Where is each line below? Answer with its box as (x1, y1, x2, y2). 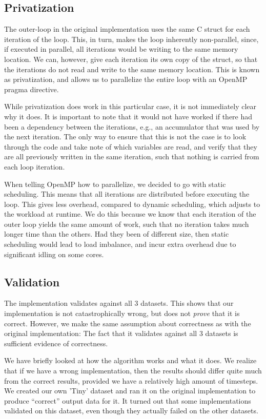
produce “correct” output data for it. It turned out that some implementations (4, 395, 251, 406)
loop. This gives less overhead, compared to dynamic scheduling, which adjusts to (4, 198, 260, 209)
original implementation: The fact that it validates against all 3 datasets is (4, 328, 238, 339)
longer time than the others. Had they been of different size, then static (4, 228, 229, 239)
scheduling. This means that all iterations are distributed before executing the (4, 188, 250, 199)
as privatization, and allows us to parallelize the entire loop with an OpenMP (4, 74, 248, 85)
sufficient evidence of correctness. (4, 338, 108, 348)
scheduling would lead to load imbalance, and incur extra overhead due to (4, 239, 236, 249)
